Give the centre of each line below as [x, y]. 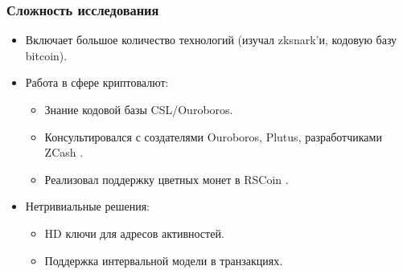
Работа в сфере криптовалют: [97, 82]
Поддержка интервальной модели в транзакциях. [164, 260]
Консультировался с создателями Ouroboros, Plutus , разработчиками [213, 136]
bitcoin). [46, 55]
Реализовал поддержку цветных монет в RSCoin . [167, 179]
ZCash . [64, 152]
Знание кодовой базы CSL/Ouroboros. [139, 109]
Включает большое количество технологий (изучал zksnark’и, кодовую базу [211, 40]
